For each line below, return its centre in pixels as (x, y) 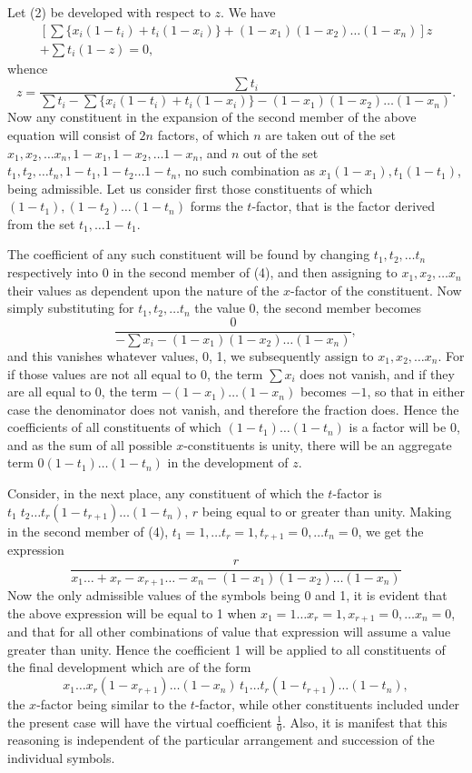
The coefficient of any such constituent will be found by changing (189, 254)
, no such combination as (246, 171)
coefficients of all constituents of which (114, 427)
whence (28, 68)
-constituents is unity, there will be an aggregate (318, 444)
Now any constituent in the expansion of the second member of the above (212, 117)
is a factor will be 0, (404, 427)
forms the (216, 206)
